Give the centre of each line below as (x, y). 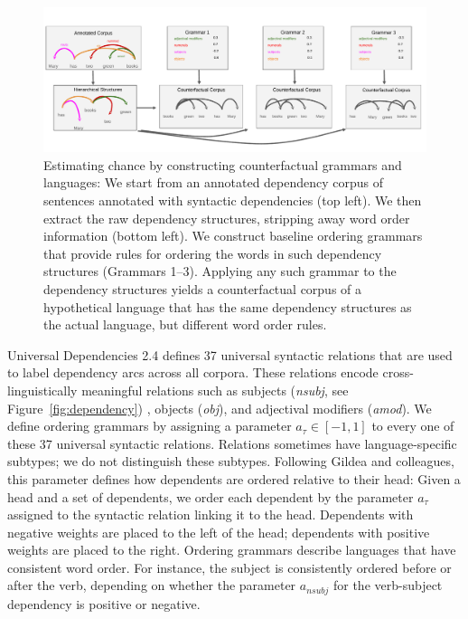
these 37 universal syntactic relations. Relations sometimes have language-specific (232, 443)
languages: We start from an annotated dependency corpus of (214, 182)
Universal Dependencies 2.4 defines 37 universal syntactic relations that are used (230, 354)
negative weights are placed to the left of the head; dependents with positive (219, 532)
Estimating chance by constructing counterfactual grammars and (223, 164)
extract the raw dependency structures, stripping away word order (227, 218)
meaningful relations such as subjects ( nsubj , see (215, 390)
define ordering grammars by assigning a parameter (150, 426)
